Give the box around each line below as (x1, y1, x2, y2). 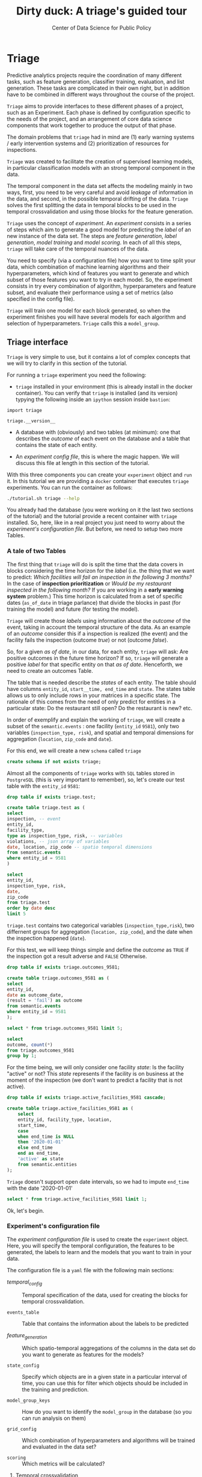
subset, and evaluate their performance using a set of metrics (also (7, 289, 174, 296)
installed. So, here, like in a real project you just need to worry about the (7, 519, 185, 526)
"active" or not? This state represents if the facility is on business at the (7, 1070, 184, 1078)
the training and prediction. (22, 1386, 89, 1393)
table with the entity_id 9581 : (7, 782, 81, 790)
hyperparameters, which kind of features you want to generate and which (7, 269, 189, 276)
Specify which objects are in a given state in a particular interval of (22, 1373, 187, 1381)
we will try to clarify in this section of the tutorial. (7, 360, 128, 367)
